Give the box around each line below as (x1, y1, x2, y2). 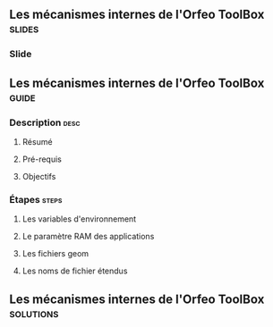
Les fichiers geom (21, 248, 90, 259)
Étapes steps (9, 193, 63, 205)
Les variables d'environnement (21, 214, 137, 224)
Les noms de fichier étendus (21, 265, 128, 276)
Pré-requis (21, 154, 63, 164)
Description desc (9, 116, 81, 129)
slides (9, 21, 39, 37)
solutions (9, 306, 59, 321)
